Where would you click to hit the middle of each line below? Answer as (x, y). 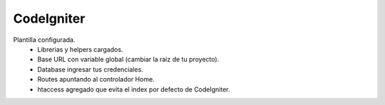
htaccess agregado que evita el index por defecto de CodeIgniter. (134, 89)
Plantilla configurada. (44, 40)
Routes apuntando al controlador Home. (96, 79)
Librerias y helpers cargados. (80, 49)
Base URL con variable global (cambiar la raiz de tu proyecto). (128, 60)
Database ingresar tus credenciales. (91, 69)
